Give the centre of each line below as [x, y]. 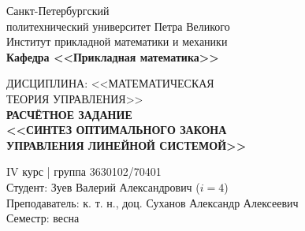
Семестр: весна [43, 218]
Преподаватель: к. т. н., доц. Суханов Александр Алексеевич [152, 202]
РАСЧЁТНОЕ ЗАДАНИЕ [69, 114]
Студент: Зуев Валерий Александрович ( [103, 186]
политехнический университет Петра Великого [118, 26]
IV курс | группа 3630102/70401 [84, 171]
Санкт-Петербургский [58, 10]
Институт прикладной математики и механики [117, 41]
